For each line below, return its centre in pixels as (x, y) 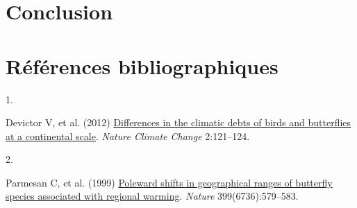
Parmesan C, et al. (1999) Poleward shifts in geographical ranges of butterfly (169, 182)
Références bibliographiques (142, 66)
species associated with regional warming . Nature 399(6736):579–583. (152, 196)
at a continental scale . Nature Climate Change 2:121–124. (128, 136)
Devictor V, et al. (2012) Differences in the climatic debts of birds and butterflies (178, 122)
